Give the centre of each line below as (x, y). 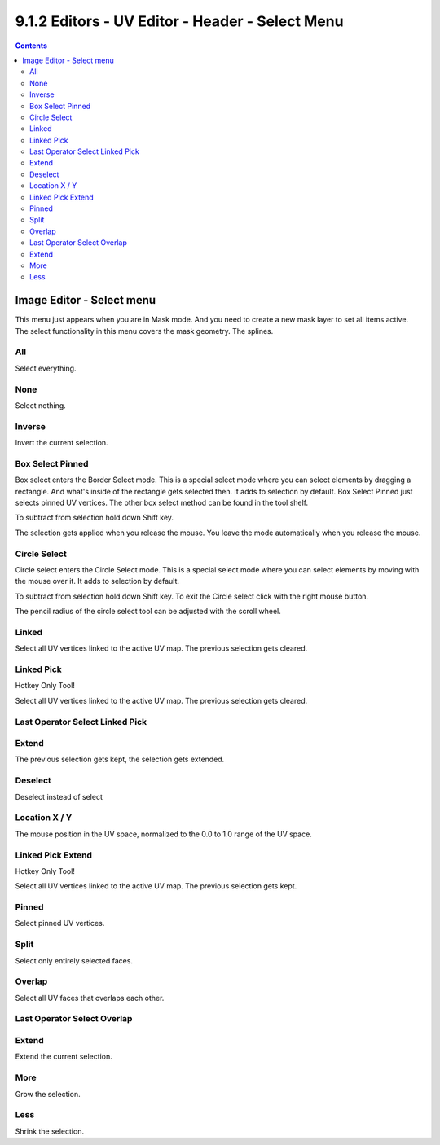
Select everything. (46, 368)
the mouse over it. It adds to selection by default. (97, 581)
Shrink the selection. (50, 1131)
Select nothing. (41, 405)
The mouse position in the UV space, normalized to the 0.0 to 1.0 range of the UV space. (164, 834)
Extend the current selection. (64, 1057)
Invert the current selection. (62, 443)
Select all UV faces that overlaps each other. (90, 998)
